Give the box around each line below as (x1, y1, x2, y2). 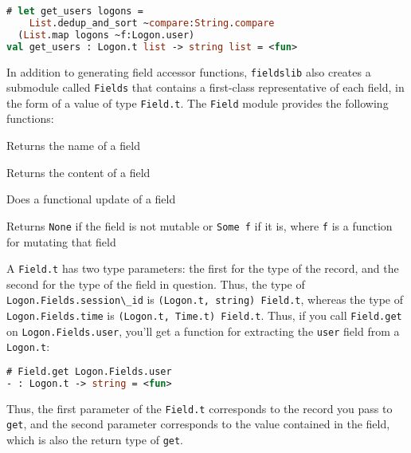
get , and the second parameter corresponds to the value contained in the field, (6, 416, 390, 432)
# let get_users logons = (6, 6, 143, 17)
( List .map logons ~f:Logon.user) (18, 29, 195, 41)
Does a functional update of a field (6, 191, 176, 207)
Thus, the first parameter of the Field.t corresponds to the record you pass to (6, 400, 393, 416)
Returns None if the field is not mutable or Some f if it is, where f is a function (6, 217, 393, 234)
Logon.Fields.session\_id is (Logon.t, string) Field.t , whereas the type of (6, 291, 403, 308)
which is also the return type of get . (6, 431, 184, 448)
